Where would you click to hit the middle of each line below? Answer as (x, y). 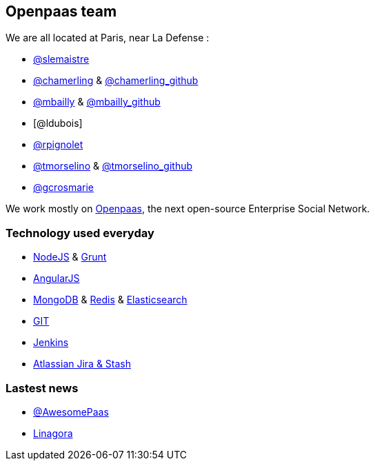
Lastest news (42, 388)
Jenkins (51, 343)
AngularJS (57, 278)
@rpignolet (58, 145)
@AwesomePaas (71, 412)
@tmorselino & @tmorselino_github (113, 166)
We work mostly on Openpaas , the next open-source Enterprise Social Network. (188, 209)
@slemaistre (61, 59)
